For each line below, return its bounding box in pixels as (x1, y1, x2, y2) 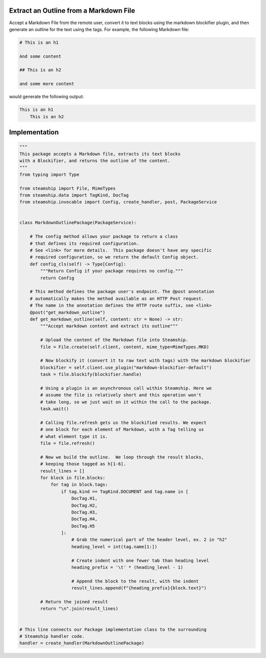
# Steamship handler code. (19, 633, 85, 639)
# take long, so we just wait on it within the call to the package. (40, 399, 212, 405)
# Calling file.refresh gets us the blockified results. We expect (40, 420, 207, 426)
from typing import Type (19, 171, 80, 177)
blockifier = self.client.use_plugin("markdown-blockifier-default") (40, 364, 212, 370)
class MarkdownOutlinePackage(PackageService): (19, 220, 136, 226)
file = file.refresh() (40, 440, 96, 446)
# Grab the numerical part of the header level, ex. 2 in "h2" (71, 537, 228, 543)
